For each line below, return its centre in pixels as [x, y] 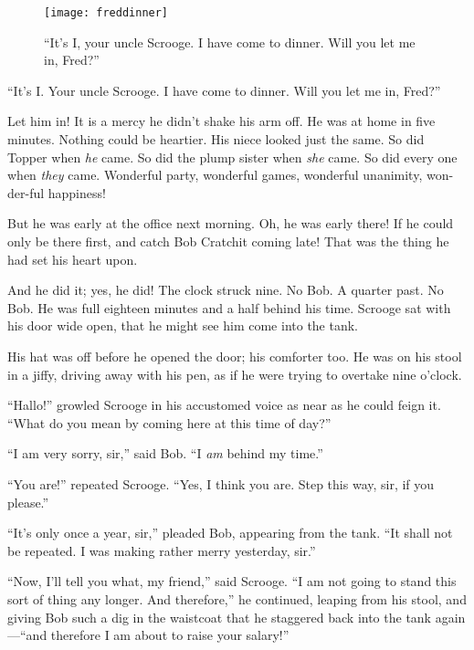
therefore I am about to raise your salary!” [170, 635]
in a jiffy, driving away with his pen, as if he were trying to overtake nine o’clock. [235, 374]
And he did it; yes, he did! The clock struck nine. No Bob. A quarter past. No [226, 290]
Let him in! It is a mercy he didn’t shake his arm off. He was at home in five [221, 121]
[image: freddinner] [106, 13]
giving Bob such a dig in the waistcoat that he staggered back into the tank [220, 617]
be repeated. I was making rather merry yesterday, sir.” [162, 550]
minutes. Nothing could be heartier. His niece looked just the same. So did [216, 139]
